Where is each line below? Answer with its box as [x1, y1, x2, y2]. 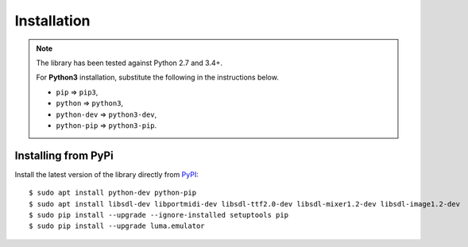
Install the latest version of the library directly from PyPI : [14, 169, 199, 179]
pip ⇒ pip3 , [56, 87, 99, 97]
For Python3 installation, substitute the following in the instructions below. [36, 72, 280, 83]
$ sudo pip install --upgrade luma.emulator [29, 222, 206, 230]
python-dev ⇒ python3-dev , [56, 110, 157, 119]
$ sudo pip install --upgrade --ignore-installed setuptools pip [29, 210, 289, 219]
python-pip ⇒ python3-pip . [56, 120, 157, 130]
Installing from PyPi [14, 149, 114, 162]
